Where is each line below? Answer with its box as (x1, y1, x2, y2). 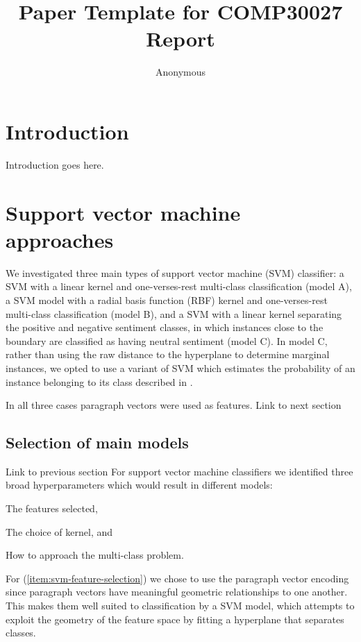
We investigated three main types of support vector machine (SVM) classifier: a (6, 265, 344, 280)
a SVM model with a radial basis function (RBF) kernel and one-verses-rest (6, 292, 328, 307)
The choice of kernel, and (6, 524, 113, 539)
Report (146, 24, 215, 53)
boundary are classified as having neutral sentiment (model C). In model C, (6, 333, 328, 348)
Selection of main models (6, 432, 189, 453)
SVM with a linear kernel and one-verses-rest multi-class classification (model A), (6, 279, 352, 294)
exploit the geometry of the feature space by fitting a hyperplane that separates (6, 611, 344, 626)
